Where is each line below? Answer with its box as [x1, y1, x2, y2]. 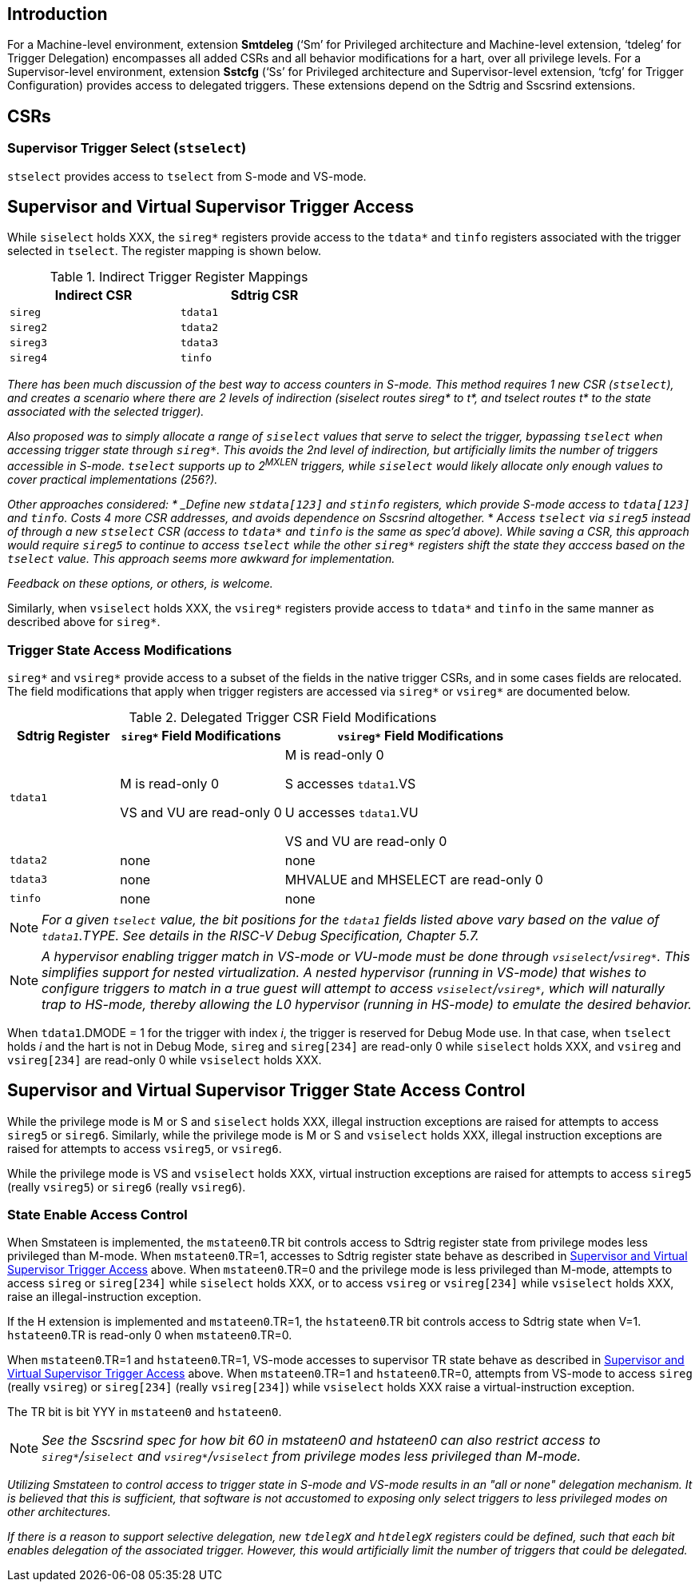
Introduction [7, 4, 108, 24]
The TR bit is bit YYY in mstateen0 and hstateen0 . [7, 1405, 282, 1419]
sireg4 [10, 352, 47, 365]
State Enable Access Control [7, 1207, 188, 1223]
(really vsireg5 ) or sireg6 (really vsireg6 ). [7, 1179, 246, 1194]
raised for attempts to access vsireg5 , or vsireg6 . [7, 1141, 282, 1155]
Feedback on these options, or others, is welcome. [7, 577, 273, 591]
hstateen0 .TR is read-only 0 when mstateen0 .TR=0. [7, 1328, 292, 1343]
